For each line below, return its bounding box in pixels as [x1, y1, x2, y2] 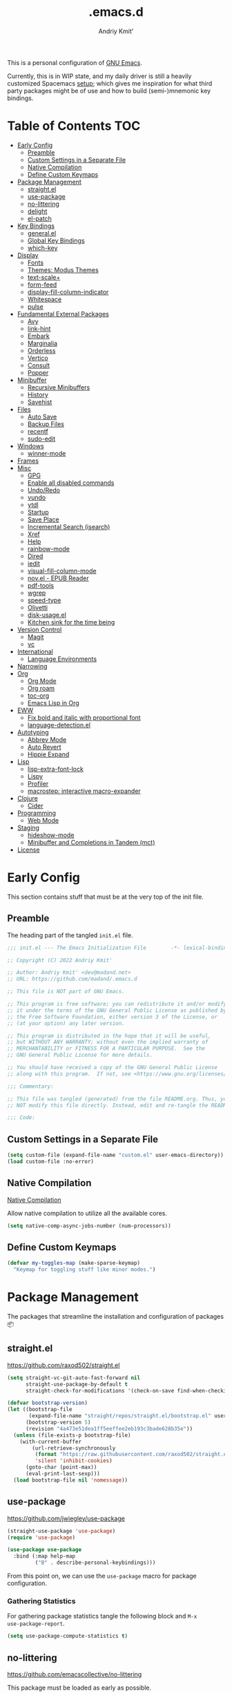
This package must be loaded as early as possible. [7, 1683, 152, 1692]
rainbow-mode [27, 544, 70, 553]
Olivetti [27, 603, 48, 611]
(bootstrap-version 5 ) [25, 1419, 91, 1426]
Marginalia [27, 339, 57, 347]
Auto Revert [27, 743, 61, 751]
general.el [27, 229, 57, 237]
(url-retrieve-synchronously [32, 1444, 116, 1451]
